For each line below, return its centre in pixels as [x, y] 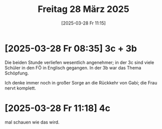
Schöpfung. [17, 73]
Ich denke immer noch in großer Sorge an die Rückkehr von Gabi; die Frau [81, 82]
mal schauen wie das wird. [32, 122]
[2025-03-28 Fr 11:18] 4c [57, 108]
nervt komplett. [20, 88]
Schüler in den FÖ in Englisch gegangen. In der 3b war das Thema [73, 67]
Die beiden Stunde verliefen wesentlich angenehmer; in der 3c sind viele [79, 62]
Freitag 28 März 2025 [83, 9]
